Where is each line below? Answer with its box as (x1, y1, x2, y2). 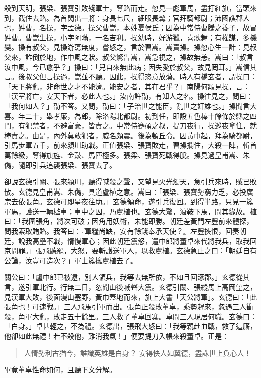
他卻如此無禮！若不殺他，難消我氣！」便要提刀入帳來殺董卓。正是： (4, 331, 229, 341)
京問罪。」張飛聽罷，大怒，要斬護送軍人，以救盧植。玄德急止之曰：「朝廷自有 (4, 245, 257, 256)
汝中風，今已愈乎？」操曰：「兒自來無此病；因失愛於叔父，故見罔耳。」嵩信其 (4, 61, 257, 72)
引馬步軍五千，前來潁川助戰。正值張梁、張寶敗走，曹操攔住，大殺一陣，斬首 (4, 140, 257, 150)
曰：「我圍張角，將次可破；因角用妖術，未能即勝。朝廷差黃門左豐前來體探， (4, 216, 253, 226)
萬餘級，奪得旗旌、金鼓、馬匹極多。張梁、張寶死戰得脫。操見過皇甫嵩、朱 (4, 149, 250, 160)
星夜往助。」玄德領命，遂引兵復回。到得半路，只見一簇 (74, 196, 253, 207)
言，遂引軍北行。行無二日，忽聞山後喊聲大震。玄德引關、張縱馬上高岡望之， (4, 282, 257, 292)
